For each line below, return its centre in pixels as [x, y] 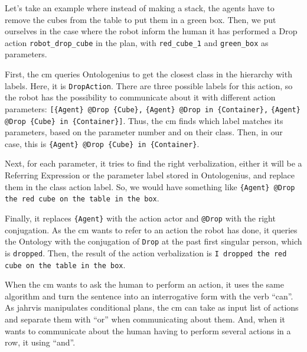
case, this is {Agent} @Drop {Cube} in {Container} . [102, 143]
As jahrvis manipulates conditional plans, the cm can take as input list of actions [152, 307]
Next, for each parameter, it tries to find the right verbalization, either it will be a [153, 163]
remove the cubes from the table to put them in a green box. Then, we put [141, 19]
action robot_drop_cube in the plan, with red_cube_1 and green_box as [137, 42]
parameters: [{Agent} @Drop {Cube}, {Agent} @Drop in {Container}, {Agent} [153, 108]
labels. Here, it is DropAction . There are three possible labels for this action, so [149, 85]
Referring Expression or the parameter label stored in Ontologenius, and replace [150, 175]
